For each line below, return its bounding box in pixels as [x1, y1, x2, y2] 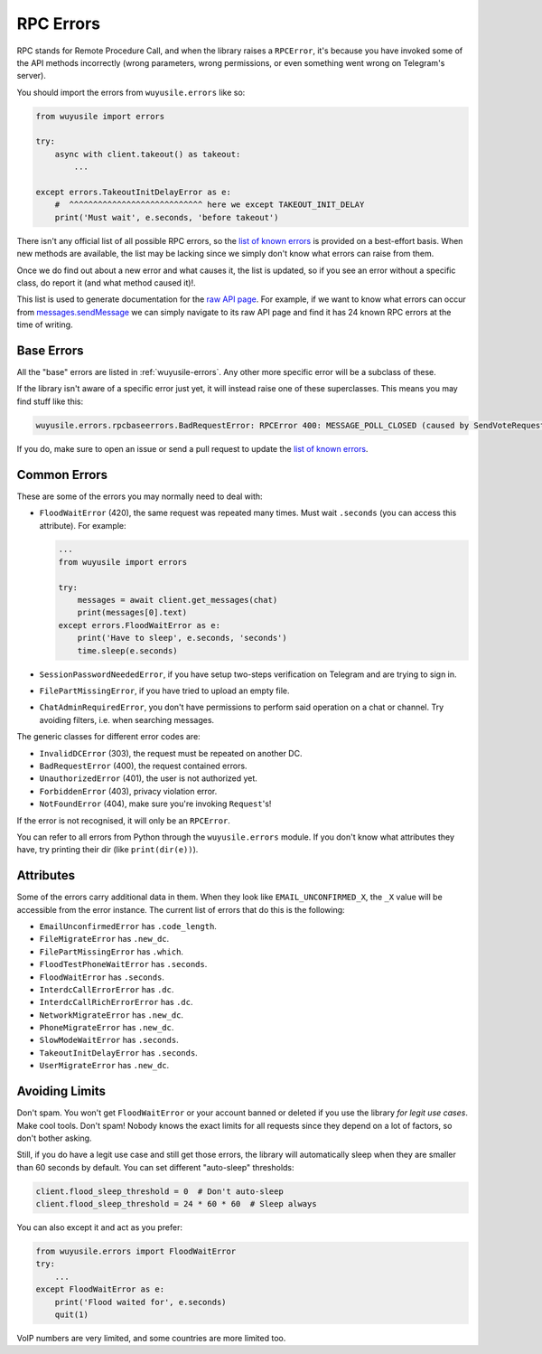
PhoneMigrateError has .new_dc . [39, 1022, 174, 1033]
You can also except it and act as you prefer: [16, 1222, 182, 1233]
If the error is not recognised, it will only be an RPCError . [16, 814, 230, 826]
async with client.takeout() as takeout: [54, 149, 241, 159]
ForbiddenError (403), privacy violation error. [39, 785, 218, 796]
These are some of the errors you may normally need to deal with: [16, 491, 263, 502]
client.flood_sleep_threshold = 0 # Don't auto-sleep [35, 1186, 284, 1197]
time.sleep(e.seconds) [77, 645, 178, 655]
